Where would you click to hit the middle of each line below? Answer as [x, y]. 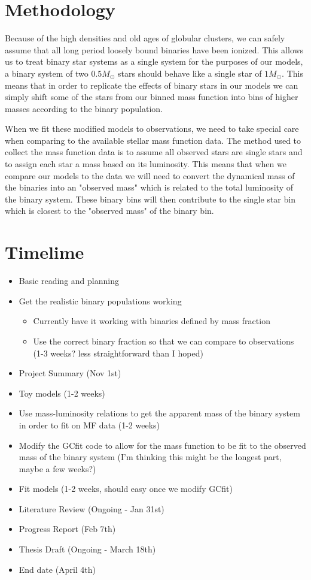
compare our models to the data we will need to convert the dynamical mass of [150, 175]
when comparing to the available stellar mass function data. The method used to [153, 140]
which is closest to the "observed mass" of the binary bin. [109, 211]
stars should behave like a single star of [190, 73]
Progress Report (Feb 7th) [67, 529]
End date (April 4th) [57, 569]
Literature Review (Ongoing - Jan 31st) [92, 508]
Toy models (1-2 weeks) [62, 393]
